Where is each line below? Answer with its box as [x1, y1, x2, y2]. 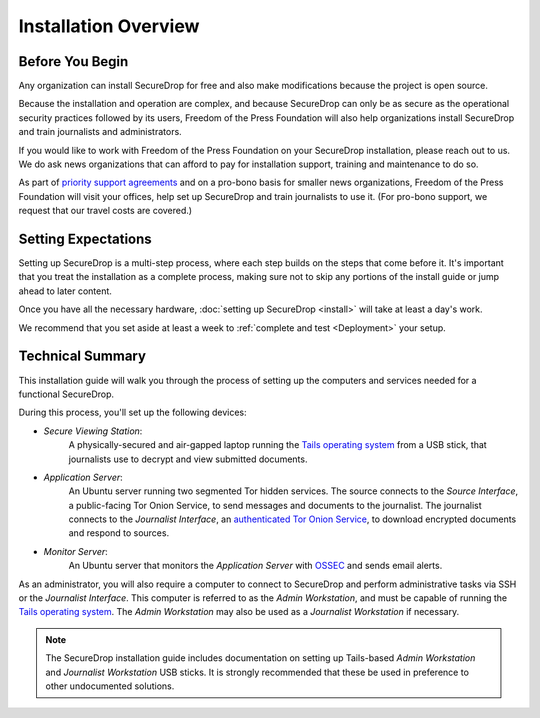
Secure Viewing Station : [43, 425, 143, 437]
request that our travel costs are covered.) [18, 205, 193, 217]
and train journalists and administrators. [18, 126, 182, 138]
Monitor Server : [43, 545, 109, 557]
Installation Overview [18, 15, 200, 37]
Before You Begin [18, 53, 129, 70]
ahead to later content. [18, 285, 112, 297]
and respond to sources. [68, 527, 170, 539]
